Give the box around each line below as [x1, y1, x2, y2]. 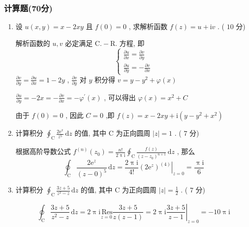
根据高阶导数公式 [15, 146, 71, 156]
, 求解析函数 [128, 21, 168, 32]
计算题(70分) [4, 1, 53, 14]
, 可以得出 [104, 92, 136, 102]
